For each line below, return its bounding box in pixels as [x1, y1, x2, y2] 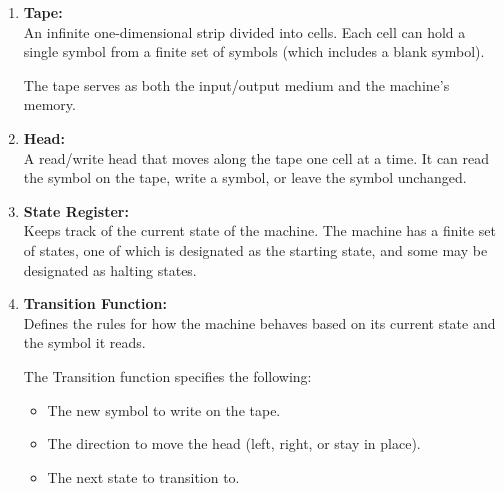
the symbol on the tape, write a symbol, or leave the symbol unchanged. [23, 167, 467, 188]
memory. [23, 94, 76, 115]
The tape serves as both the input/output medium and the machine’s [23, 74, 450, 95]
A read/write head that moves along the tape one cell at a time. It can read [23, 147, 490, 168]
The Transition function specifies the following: [23, 365, 312, 386]
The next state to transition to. [47, 466, 240, 487]
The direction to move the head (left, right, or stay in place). [47, 433, 421, 454]
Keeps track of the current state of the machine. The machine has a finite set [23, 220, 496, 241]
